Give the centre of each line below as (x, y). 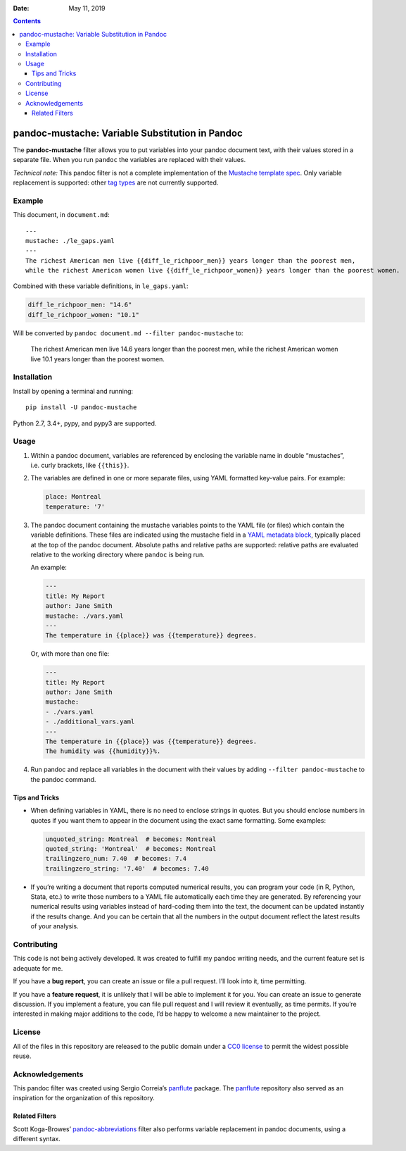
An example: (49, 568)
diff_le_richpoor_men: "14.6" (80, 305)
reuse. (22, 1056)
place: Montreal (74, 497)
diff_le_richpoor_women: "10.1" (84, 315)
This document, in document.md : (61, 215)
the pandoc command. (63, 779)
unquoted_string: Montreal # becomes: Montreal (131, 839)
